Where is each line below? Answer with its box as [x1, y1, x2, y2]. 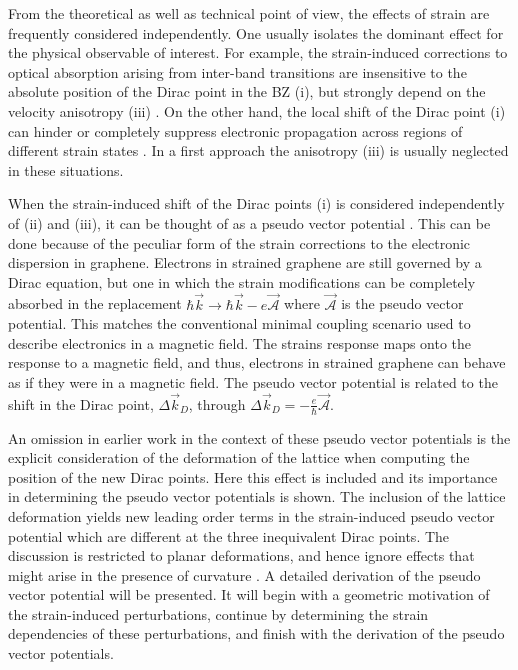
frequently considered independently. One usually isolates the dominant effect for [8, 22, 504, 43]
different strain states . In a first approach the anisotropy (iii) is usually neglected [8, 140, 509, 161]
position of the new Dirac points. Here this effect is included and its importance [8, 466, 498, 487]
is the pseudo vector [341, 293, 464, 314]
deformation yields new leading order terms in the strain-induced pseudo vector [8, 505, 495, 526]
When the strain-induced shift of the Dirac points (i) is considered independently [8, 193, 505, 214]
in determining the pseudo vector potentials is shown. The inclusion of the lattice [8, 486, 506, 507]
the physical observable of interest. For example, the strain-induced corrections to [8, 42, 508, 63]
